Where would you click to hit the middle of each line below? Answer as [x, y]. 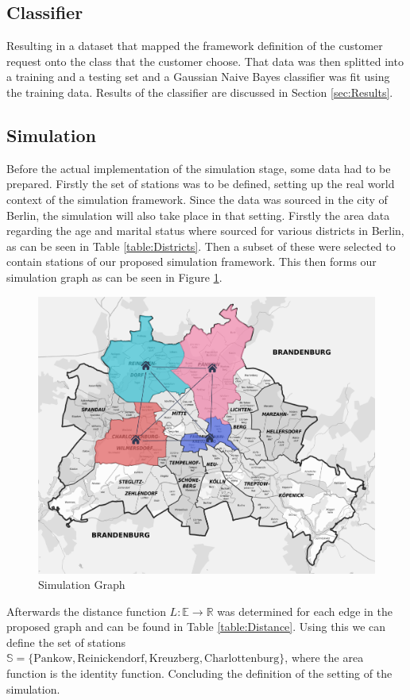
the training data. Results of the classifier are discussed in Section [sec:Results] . [200, 92]
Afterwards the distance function [86, 611]
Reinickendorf [111, 659]
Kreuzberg [174, 659]
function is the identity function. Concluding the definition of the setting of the [199, 673]
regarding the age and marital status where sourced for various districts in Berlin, [205, 231]
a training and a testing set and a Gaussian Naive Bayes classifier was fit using [198, 77]
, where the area [324, 658]
